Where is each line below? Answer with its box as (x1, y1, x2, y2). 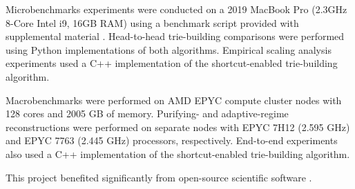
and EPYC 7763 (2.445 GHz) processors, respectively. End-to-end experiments (6, 133, 338, 148)
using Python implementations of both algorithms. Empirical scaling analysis (6, 42, 332, 57)
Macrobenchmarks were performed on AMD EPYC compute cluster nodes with (6, 92, 342, 107)
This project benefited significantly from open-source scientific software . (6, 170, 312, 184)
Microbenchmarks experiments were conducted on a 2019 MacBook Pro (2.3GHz (6, 2, 347, 16)
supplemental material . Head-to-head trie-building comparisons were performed (6, 29, 345, 43)
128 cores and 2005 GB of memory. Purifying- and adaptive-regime (6, 106, 289, 121)
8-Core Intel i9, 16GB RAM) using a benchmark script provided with (6, 15, 299, 30)
